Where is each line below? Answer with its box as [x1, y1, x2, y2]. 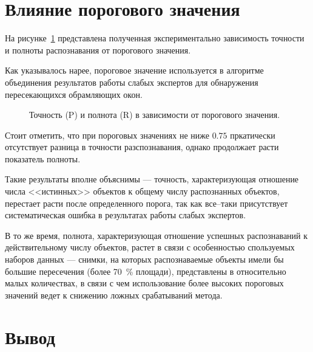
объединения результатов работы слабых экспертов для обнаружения [5, 75, 258, 88]
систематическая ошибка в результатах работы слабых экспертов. [5, 209, 246, 221]
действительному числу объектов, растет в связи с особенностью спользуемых [5, 241, 295, 254]
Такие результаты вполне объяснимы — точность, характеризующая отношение [5, 173, 299, 185]
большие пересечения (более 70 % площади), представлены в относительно [5, 264, 286, 277]
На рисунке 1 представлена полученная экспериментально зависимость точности [5, 32, 305, 44]
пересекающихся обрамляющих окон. [5, 88, 143, 100]
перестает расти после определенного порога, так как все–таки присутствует [5, 196, 288, 209]
